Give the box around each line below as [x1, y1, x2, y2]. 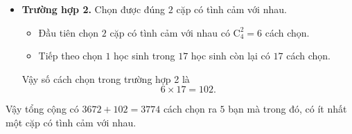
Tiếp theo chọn [38, 48, 103, 63]
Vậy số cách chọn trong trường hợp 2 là [21, 71, 190, 86]
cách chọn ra [163, 102, 217, 116]
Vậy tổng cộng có [6, 102, 79, 116]
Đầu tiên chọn [38, 25, 99, 39]
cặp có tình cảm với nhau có [109, 25, 230, 39]
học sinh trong [114, 48, 175, 63]
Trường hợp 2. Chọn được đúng [21, 2, 166, 16]
